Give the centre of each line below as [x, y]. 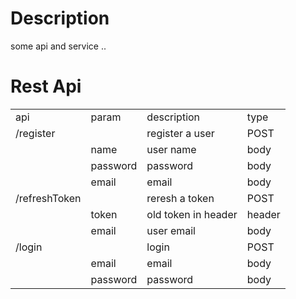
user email [171, 230]
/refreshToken [48, 198]
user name [171, 149]
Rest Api [46, 86]
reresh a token [180, 198]
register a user [180, 133]
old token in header [192, 214]
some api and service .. [58, 46]
